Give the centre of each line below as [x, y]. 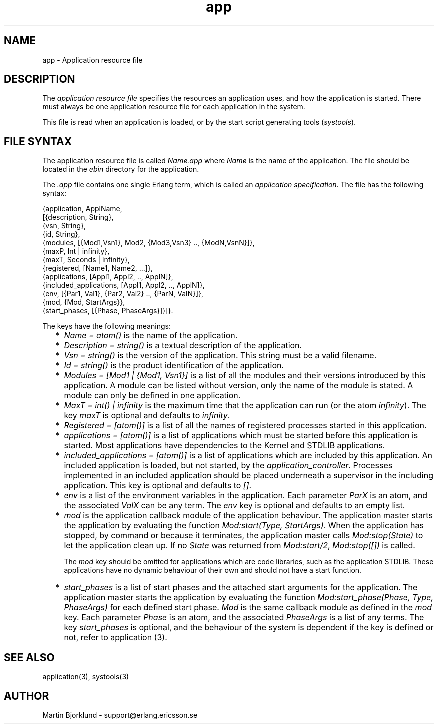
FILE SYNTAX [38, 141]
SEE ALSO [29, 657]
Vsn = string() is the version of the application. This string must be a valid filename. [220, 356]
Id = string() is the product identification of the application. [174, 366]
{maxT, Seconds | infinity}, [86, 260]
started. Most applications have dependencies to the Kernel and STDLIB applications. [225, 446]
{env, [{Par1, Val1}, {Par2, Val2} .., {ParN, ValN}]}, [123, 294]
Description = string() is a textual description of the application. [183, 346]
